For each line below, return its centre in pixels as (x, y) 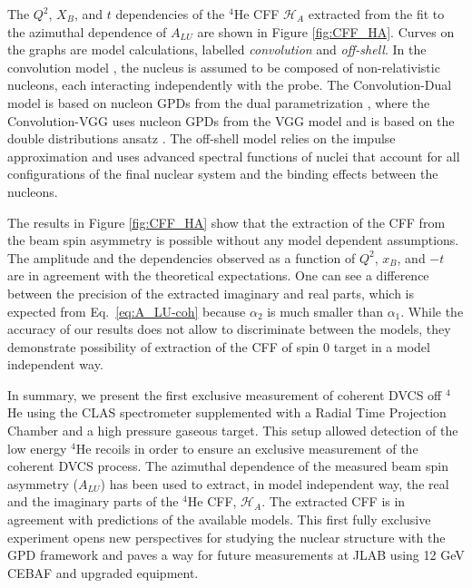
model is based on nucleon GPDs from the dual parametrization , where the (219, 102)
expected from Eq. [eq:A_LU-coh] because (127, 311)
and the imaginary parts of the (93, 501)
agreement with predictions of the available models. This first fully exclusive (219, 519)
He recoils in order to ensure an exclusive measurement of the (247, 448)
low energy (37, 448)
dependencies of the (170, 14)
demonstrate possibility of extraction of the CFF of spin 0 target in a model (219, 346)
